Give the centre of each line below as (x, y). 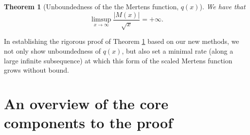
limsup (101, 20)
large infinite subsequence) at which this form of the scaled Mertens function (118, 60)
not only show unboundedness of (52, 51)
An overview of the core (86, 103)
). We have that (223, 6)
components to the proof (89, 123)
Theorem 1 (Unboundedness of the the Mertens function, (91, 6)
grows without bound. (36, 70)
